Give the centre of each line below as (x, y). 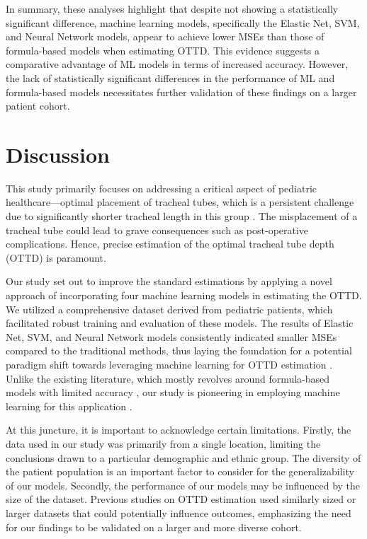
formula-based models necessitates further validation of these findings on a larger (181, 92)
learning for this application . (69, 406)
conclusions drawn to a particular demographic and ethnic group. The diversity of (183, 457)
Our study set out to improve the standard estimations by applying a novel (169, 281)
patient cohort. (38, 106)
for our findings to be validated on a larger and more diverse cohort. (154, 527)
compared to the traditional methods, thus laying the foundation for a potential (179, 350)
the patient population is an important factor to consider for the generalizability (180, 471)
